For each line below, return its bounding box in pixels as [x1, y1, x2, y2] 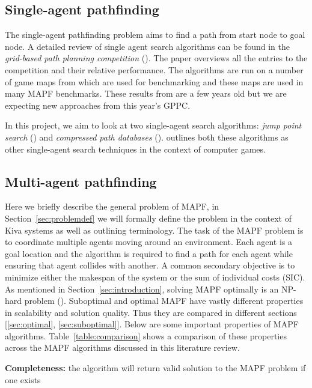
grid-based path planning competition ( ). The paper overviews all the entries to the [5, 52, 308, 64]
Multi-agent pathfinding [5, 172, 157, 190]
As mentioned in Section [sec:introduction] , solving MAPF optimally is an [5, 282, 279, 295]
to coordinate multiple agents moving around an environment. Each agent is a [5, 235, 293, 248]
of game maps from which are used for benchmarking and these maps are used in [5, 75, 304, 88]
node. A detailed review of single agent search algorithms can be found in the [5, 40, 290, 52]
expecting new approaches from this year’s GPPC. [5, 99, 191, 111]
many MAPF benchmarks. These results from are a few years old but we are [5, 87, 287, 100]
